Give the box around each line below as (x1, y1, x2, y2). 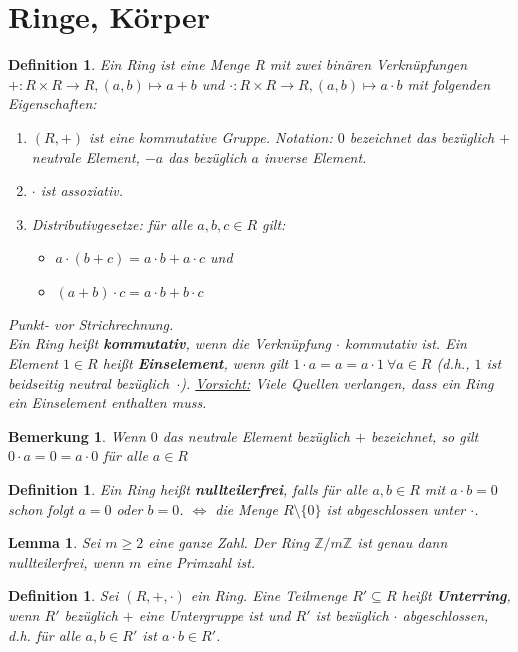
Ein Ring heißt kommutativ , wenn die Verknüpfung (8, 333, 332, 354)
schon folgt (8, 498, 74, 519)
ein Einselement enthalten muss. (8, 392, 207, 413)
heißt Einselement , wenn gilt (102, 353, 289, 374)
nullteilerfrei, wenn (8, 551, 124, 572)
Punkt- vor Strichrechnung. (8, 313, 174, 334)
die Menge (215, 498, 278, 519)
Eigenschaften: (8, 93, 97, 114)
